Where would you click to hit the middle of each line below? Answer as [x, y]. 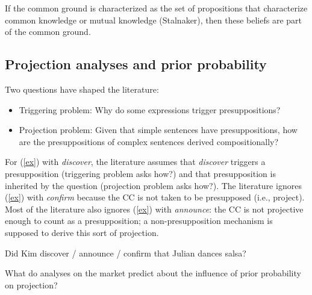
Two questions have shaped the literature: [82, 89]
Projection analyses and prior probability [136, 64]
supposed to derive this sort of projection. [82, 232]
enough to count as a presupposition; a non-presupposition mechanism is [139, 221]
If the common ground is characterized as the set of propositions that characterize [156, 8]
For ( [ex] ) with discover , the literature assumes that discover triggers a [135, 162]
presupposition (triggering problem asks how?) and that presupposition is [140, 173]
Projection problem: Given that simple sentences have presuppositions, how [158, 130]
